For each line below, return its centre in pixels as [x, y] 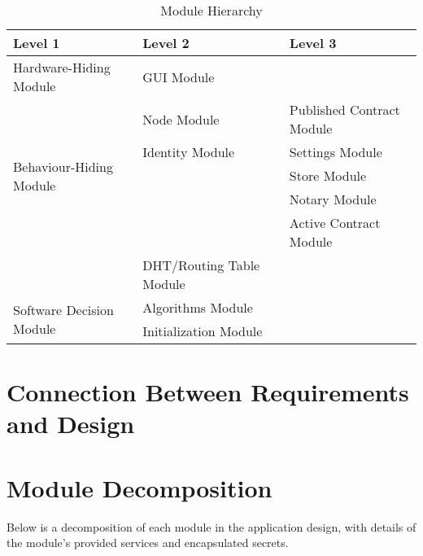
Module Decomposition [140, 487]
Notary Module [333, 199]
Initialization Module [203, 331]
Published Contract [345, 109]
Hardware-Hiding [62, 67]
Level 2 [166, 43]
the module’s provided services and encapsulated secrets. [148, 543]
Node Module [181, 119]
